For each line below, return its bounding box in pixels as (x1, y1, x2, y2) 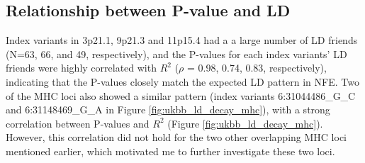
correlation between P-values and (6, 116, 150, 130)
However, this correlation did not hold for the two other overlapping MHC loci (6, 130, 347, 145)
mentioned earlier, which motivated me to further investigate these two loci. (6, 143, 335, 158)
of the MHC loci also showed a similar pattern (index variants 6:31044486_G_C (6, 88, 356, 103)
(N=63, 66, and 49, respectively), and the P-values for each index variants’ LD (6, 46, 347, 61)
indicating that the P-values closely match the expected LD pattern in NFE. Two (6, 74, 359, 89)
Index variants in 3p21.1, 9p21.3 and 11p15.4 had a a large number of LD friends (6, 33, 358, 47)
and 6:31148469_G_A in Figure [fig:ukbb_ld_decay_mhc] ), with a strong (6, 102, 330, 117)
